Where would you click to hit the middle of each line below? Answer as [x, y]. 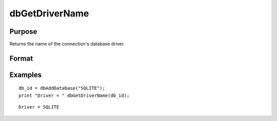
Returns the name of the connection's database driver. [67, 44]
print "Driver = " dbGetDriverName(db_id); [74, 95]
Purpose [23, 32]
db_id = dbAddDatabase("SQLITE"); [62, 88]
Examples [26, 75]
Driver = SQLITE [39, 107]
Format [21, 58]
